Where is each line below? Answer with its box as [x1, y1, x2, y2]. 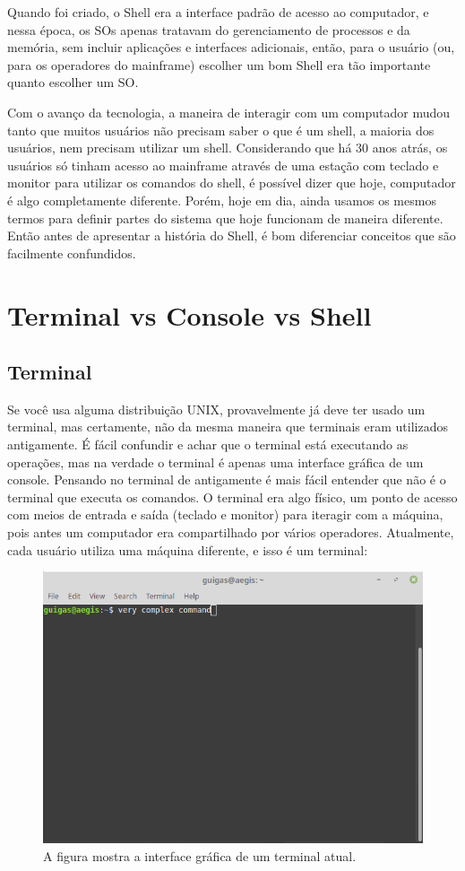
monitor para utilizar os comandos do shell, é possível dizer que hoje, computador [7, 173, 456, 192]
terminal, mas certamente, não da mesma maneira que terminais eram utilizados [7, 417, 449, 436]
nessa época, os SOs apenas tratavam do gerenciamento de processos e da [7, 20, 410, 39]
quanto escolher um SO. [7, 73, 139, 91]
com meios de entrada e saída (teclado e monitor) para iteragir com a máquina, [7, 505, 443, 524]
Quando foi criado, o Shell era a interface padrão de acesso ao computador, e [7, 3, 429, 21]
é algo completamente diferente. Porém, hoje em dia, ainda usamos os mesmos [7, 190, 436, 209]
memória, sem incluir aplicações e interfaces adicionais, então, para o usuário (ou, [7, 38, 455, 57]
